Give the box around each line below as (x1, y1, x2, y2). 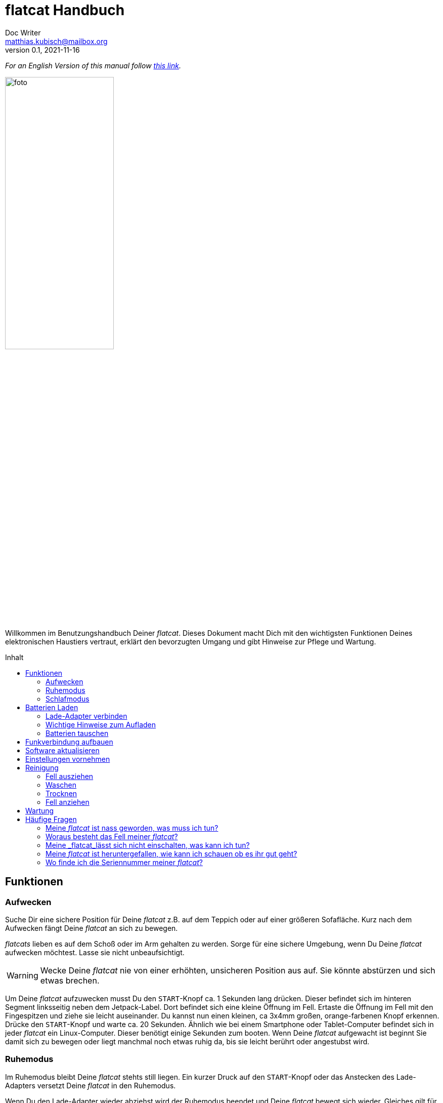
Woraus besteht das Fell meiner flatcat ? (46, 832, 178, 841)
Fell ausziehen (46, 771, 94, 781)
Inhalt (5, 652, 24, 662)
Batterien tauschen (46, 728, 109, 738)
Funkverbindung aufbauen (25, 737, 113, 746)
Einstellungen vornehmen (25, 754, 110, 763)
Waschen (46, 780, 77, 789)
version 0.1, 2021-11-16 (5, 45, 80, 54)
